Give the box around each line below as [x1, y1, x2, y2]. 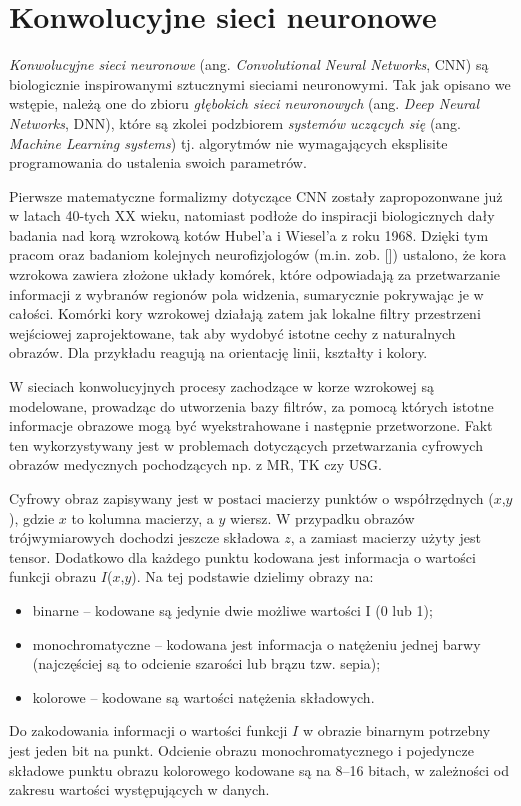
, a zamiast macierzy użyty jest [290, 527, 482, 548]
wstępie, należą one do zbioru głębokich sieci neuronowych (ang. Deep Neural [9, 93, 480, 114]
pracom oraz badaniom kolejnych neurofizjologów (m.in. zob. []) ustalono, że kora [9, 244, 507, 265]
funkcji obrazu [9, 566, 97, 587]
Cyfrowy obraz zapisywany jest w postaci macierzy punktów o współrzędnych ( [9, 488, 494, 508]
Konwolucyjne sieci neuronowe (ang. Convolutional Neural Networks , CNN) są [9, 54, 489, 75]
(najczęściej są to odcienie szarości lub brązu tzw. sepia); [32, 653, 381, 674]
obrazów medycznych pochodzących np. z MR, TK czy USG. [9, 454, 382, 475]
